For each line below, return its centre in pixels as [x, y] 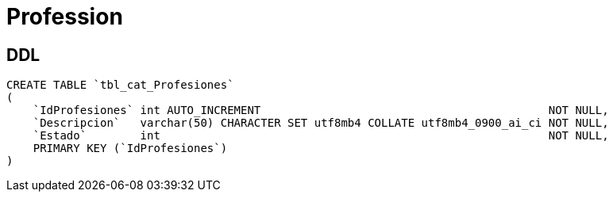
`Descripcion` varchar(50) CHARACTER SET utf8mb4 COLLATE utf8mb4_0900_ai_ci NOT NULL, [321, 123]
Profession [65, 17]
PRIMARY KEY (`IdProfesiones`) [130, 148]
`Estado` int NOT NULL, [321, 136]
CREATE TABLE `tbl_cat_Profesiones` [120, 85]
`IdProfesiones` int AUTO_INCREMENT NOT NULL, [321, 110]
